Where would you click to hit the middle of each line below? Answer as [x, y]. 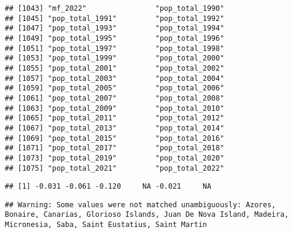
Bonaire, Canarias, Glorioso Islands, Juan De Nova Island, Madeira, [147, 215]
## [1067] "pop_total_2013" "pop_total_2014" [115, 128]
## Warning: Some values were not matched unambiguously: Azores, [141, 205]
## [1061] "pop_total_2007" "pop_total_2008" [115, 98]
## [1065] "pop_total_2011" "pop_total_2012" [115, 118]
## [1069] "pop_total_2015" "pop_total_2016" [115, 138]
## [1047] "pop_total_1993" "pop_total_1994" [115, 28]
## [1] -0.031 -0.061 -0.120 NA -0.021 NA [108, 187]
